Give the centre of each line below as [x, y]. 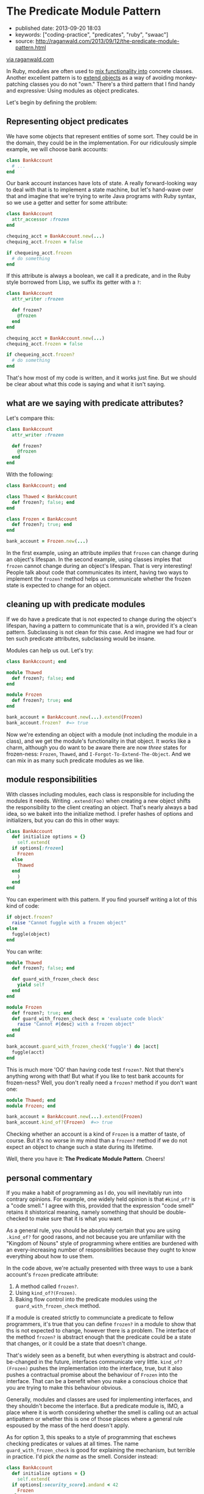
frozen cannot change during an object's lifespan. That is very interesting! [99, 566]
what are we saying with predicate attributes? [95, 403]
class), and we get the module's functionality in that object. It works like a [98, 741]
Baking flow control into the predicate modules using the [86, 1299]
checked [17, 1219]
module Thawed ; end [31, 1100]
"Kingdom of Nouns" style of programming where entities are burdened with [102, 1243]
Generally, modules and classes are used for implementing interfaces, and [100, 1399]
